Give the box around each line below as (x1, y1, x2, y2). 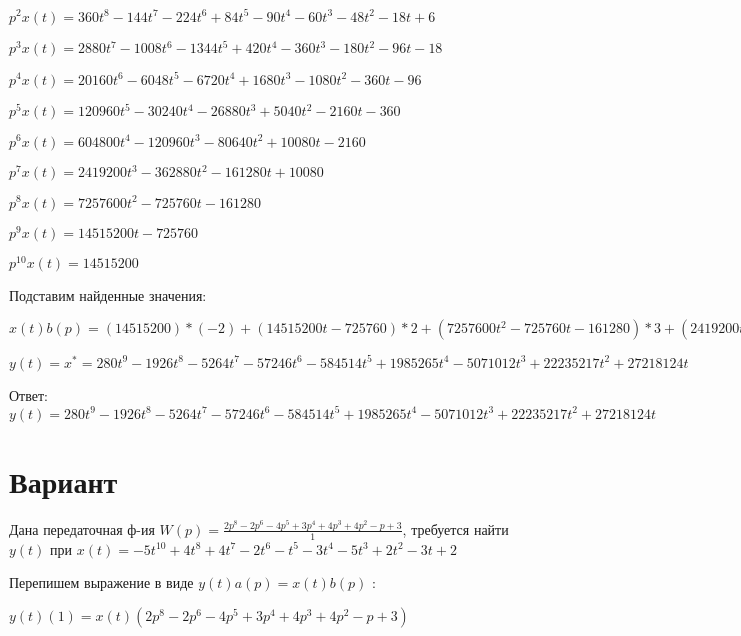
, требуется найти (402, 518, 509, 539)
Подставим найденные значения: (9, 284, 207, 305)
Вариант (9, 461, 118, 502)
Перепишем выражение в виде (9, 572, 194, 593)
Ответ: (9, 384, 48, 405)
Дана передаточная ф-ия (9, 518, 155, 539)
